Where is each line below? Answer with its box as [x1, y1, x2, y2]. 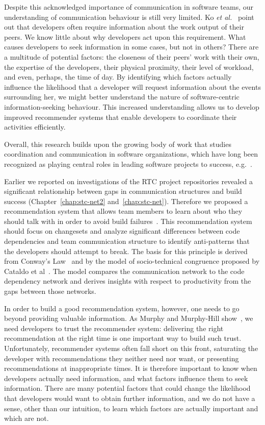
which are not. [4, 413, 49, 423]
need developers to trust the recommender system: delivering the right [4, 322, 224, 333]
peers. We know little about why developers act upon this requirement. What [4, 31, 246, 42]
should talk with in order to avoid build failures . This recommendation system [4, 215, 252, 226]
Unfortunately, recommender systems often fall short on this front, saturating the [4, 343, 258, 353]
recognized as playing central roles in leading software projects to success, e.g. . [4, 158, 252, 169]
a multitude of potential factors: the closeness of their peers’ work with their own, [4, 51, 259, 62]
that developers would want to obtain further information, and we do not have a [4, 392, 255, 403]
